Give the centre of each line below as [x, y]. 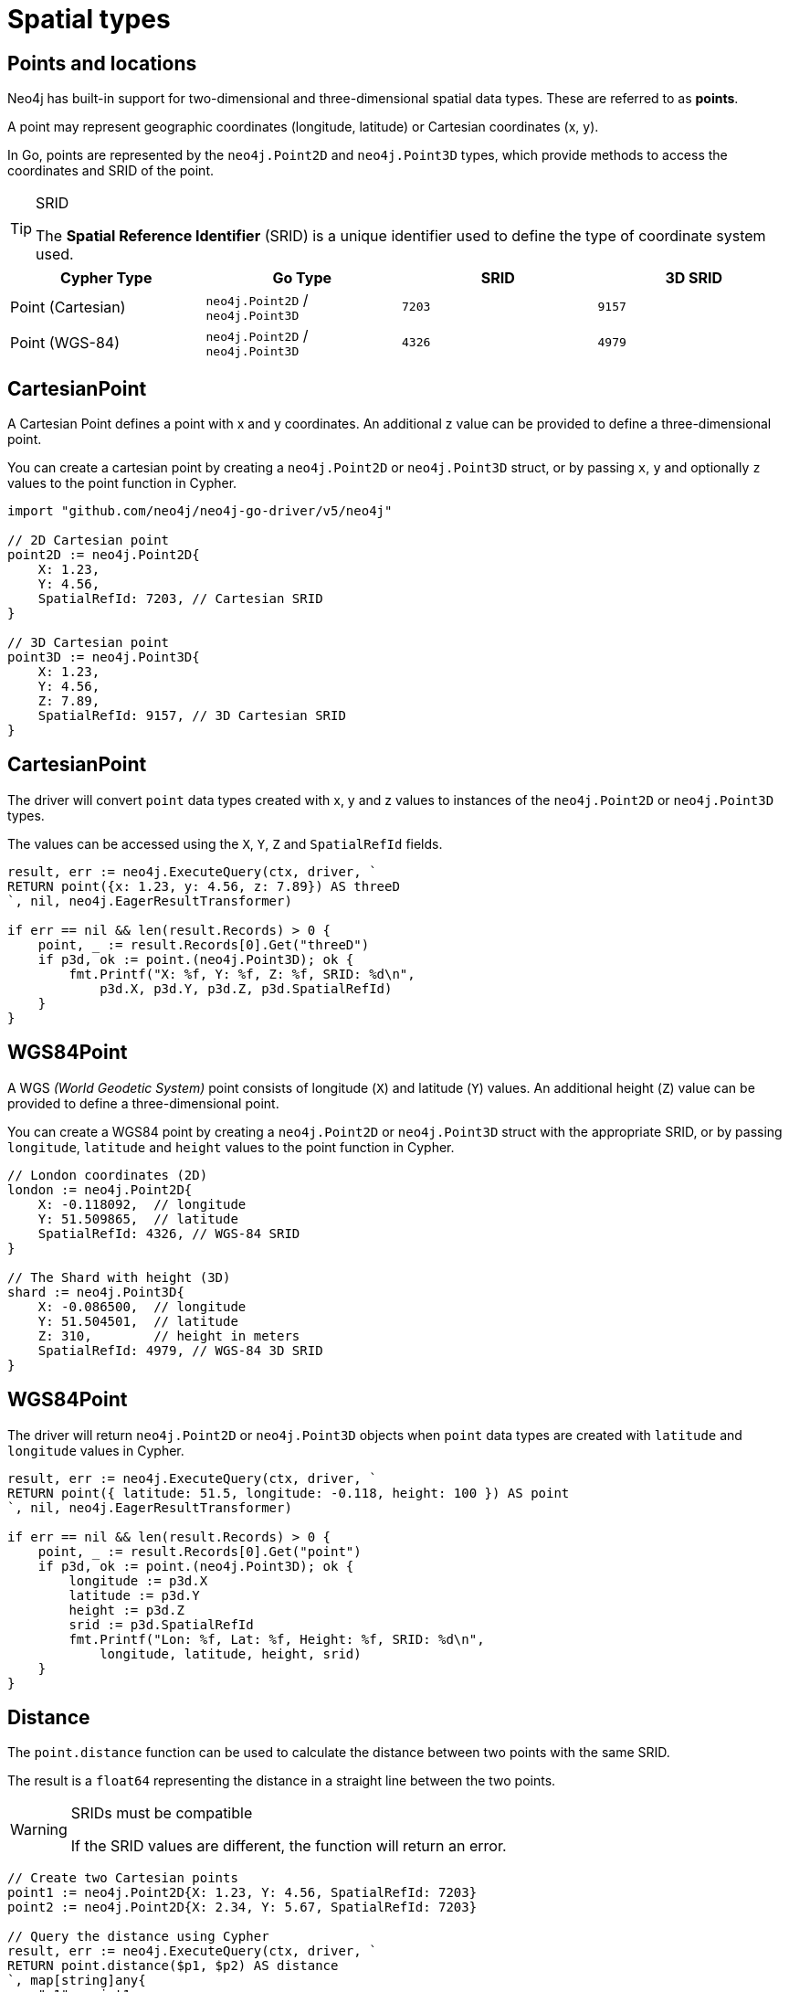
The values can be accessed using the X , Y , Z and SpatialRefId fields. [225, 843]
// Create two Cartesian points [123, 1878]
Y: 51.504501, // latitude [138, 1321]
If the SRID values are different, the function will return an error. [289, 1846]
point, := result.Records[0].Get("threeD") [204, 944]
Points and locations [102, 63]
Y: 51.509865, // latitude [138, 1219]
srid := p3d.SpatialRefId [161, 1624]
